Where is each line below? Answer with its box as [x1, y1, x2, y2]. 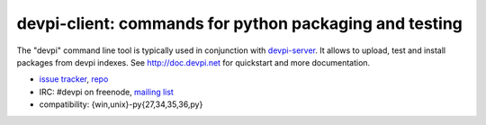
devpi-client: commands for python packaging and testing [16, 13, 463, 33]
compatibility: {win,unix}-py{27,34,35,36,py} [39, 99, 203, 110]
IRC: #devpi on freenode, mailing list [39, 86, 175, 97]
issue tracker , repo [39, 74, 109, 85]
